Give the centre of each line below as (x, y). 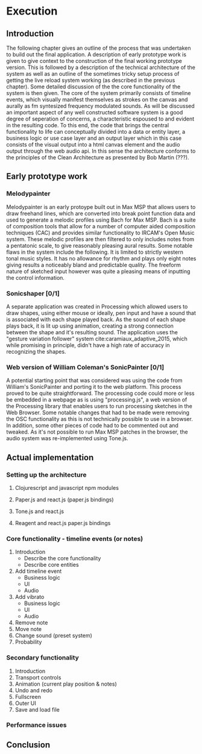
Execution (32, 11)
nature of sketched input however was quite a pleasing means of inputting (98, 271)
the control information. (36, 277)
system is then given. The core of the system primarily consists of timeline (99, 93)
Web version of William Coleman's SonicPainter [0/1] (85, 367)
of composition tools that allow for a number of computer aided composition (101, 226)
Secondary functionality (43, 658)
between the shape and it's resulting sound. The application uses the (92, 332)
